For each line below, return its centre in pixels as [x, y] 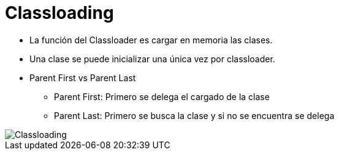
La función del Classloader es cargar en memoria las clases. [151, 40]
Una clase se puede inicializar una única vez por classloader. [152, 59]
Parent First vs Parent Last [83, 77]
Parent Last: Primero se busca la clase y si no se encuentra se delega [194, 115]
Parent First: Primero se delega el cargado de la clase [162, 96]
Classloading [59, 13]
